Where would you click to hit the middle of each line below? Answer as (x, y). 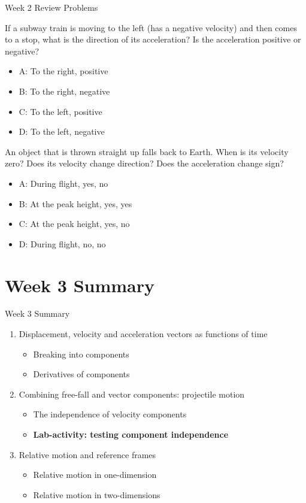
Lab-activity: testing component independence (131, 434)
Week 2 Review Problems (51, 7)
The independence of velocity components (110, 414)
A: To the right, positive (63, 71)
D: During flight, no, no (62, 243)
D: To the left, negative (62, 131)
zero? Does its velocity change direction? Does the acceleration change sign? (144, 163)
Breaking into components (81, 354)
